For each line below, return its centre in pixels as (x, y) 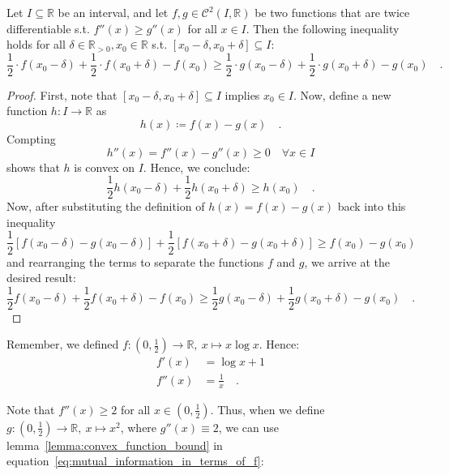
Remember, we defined (63, 344)
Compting (31, 139)
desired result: (41, 278)
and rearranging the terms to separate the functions (135, 261)
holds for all (36, 44)
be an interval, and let (113, 12)
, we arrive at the (347, 261)
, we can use (249, 427)
